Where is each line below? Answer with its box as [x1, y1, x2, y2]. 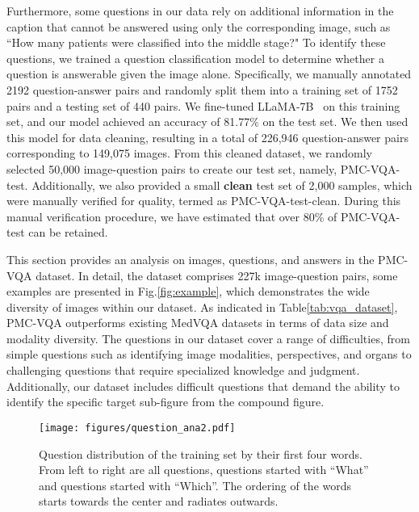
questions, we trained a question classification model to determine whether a [6, 49, 384, 66]
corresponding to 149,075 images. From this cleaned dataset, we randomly [6, 145, 372, 162]
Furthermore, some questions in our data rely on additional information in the [6, 2, 394, 19]
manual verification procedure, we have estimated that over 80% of [6, 208, 337, 225]
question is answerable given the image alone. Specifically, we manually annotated [6, 65, 412, 82]
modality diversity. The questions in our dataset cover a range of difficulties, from [6, 329, 410, 346]
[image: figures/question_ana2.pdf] [39, 422, 236, 434]
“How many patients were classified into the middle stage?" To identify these [6, 34, 386, 51]
